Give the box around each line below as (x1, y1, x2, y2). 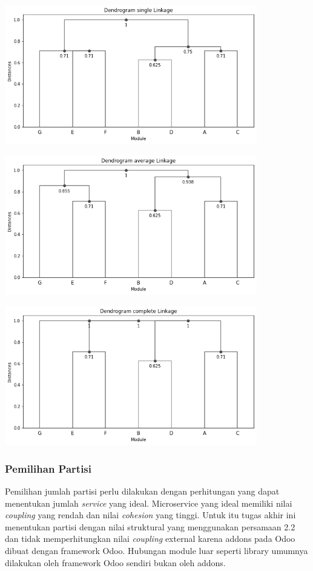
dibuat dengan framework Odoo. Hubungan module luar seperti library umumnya (5, 544, 308, 557)
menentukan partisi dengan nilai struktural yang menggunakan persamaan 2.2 (5, 520, 295, 533)
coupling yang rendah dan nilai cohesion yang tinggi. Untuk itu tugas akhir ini (5, 508, 296, 521)
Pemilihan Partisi (5, 461, 92, 476)
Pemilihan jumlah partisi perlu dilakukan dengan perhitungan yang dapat (5, 485, 280, 498)
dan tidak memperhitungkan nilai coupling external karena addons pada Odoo (5, 532, 295, 545)
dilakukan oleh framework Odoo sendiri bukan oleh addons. (5, 556, 226, 569)
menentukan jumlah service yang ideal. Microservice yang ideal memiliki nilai (5, 496, 292, 509)
